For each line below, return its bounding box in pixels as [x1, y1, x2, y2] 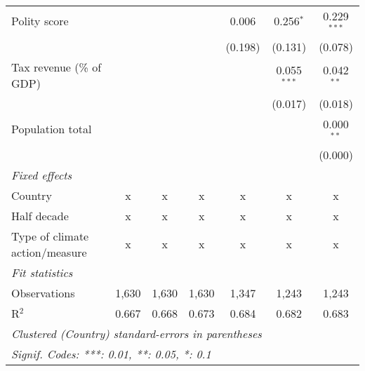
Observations [11, 284, 75, 301]
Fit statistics [11, 264, 73, 281]
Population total [11, 121, 92, 137]
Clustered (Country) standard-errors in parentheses [11, 325, 262, 342]
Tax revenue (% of [11, 58, 102, 75]
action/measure [11, 243, 87, 260]
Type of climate [11, 227, 89, 244]
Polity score [11, 13, 69, 29]
